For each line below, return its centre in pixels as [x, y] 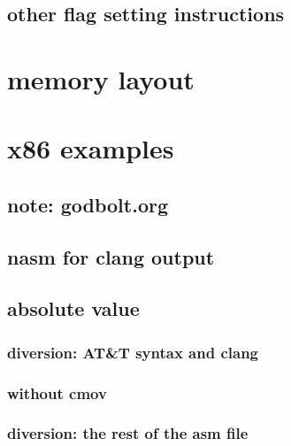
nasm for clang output [111, 256]
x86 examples [91, 148]
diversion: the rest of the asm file [128, 433]
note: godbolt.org [88, 204]
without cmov [57, 392]
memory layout [101, 78]
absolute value [73, 308]
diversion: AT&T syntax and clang [133, 352]
